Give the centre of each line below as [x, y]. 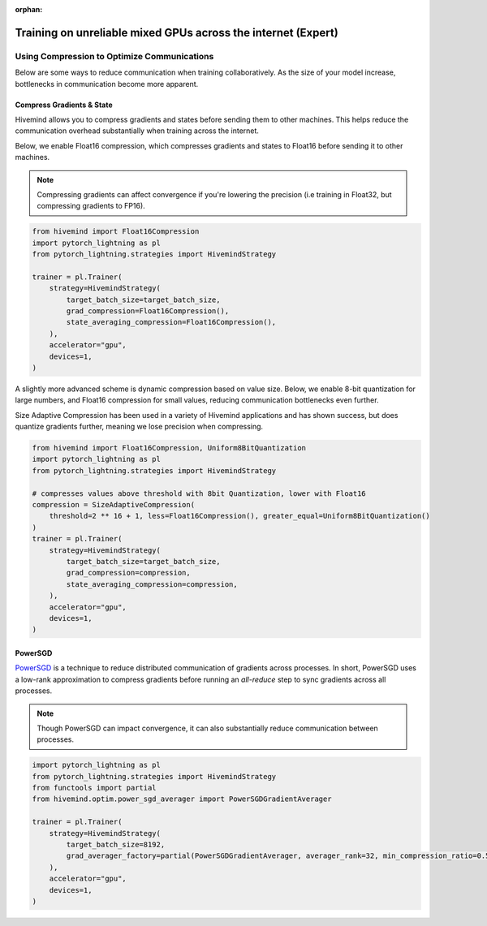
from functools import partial [95, 788]
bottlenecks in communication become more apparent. [107, 84]
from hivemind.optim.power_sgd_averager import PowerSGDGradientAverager [182, 799]
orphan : [29, 9]
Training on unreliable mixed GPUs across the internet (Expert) [177, 32]
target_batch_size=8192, [116, 844]
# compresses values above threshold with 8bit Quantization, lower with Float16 [199, 493]
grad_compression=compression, [128, 573]
